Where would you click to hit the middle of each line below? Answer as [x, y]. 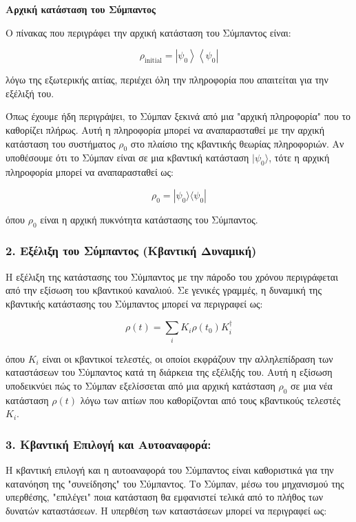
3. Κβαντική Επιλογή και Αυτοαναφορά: [108, 444]
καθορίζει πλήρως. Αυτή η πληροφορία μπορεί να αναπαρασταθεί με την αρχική [165, 129]
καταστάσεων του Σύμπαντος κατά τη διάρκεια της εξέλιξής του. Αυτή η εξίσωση [169, 372]
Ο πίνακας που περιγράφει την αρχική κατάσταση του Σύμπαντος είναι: [148, 32]
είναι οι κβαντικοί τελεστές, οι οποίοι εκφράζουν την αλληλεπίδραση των [188, 358]
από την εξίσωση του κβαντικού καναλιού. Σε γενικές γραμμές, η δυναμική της [164, 290]
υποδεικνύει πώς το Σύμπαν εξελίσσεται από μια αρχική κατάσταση [140, 385]
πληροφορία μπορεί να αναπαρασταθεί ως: [90, 172]
